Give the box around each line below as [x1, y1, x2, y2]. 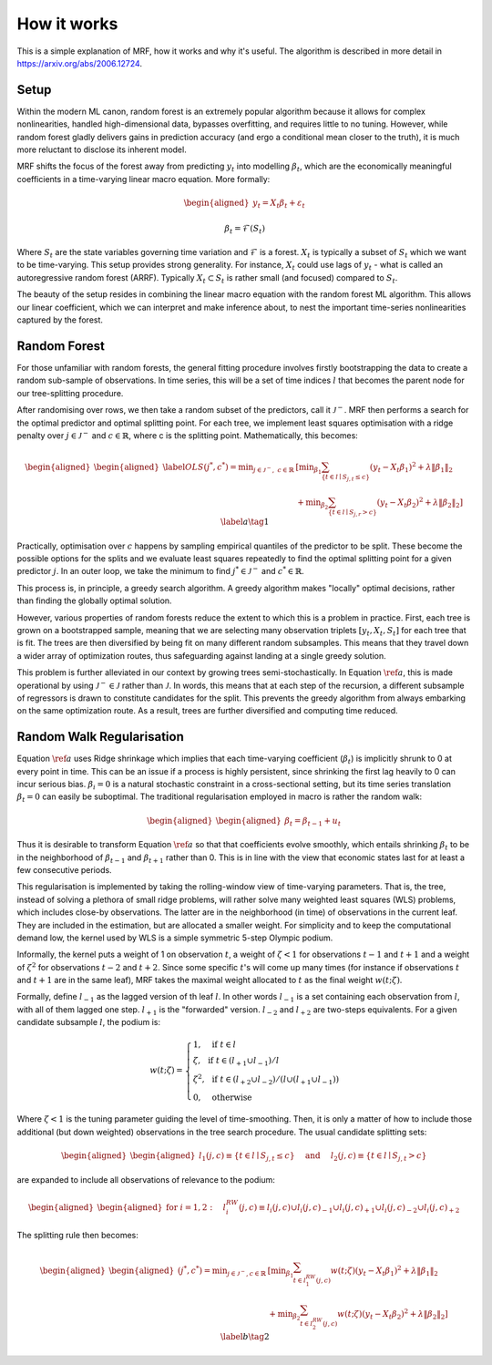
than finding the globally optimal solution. [16, 595, 172, 606]
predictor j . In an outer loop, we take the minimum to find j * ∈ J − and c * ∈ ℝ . [16, 565, 304, 577]
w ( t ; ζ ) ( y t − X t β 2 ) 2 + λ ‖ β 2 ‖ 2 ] [337, 1308, 448, 1321]
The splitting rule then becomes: [16, 1230, 138, 1241]
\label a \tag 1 [220, 517, 270, 528]
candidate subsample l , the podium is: [16, 1017, 161, 1028]
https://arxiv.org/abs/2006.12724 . [16, 57, 143, 68]
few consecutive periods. [16, 864, 113, 875]
